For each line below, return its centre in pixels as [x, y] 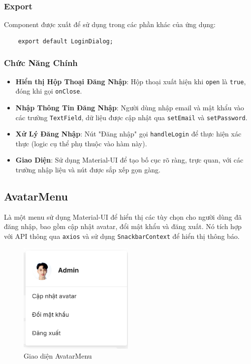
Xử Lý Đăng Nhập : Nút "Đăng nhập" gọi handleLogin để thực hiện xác [128, 134]
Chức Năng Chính [41, 63]
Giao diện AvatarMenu [58, 356]
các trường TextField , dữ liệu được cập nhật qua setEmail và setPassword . [131, 117]
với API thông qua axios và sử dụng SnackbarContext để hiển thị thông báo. [122, 236]
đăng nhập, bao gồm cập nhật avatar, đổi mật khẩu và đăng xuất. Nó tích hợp [123, 226]
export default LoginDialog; [65, 41]
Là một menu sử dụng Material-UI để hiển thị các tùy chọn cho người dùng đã [123, 216]
